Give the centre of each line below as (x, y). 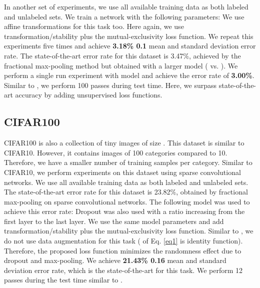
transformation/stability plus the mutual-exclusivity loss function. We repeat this (129, 36)
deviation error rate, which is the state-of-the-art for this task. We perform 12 (123, 270)
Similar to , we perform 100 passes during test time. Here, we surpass (110, 85)
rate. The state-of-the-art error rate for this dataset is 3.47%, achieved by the (122, 55)
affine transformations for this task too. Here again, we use (94, 26)
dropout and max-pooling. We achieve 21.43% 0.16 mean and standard (115, 260)
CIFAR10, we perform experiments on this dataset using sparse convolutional (122, 172)
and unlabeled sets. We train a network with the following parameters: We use (124, 16)
